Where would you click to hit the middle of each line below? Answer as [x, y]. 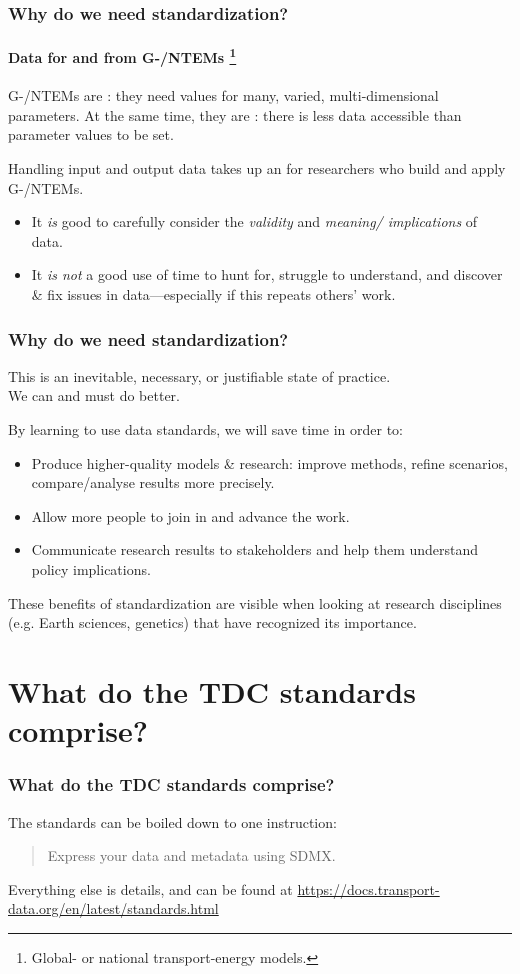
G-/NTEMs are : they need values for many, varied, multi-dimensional [223, 95]
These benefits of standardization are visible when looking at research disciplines [255, 602]
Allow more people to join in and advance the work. [190, 515]
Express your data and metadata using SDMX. [191, 855]
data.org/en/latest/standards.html [113, 908]
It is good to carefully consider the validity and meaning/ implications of [254, 221]
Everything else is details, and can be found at [150, 888]
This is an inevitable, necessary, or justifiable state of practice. [199, 375]
